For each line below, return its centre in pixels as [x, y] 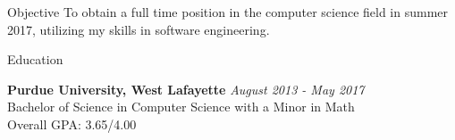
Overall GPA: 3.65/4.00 [72, 124]
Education [35, 59]
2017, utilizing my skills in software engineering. [139, 29]
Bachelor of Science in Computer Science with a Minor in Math [181, 107]
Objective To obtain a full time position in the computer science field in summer [228, 12]
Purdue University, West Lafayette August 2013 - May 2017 [186, 89]
